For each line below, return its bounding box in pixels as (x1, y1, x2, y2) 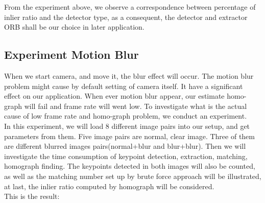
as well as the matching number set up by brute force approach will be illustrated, (4, 170, 261, 181)
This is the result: (4, 191, 60, 201)
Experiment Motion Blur (4, 47, 139, 62)
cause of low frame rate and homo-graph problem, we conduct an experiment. (4, 110, 247, 121)
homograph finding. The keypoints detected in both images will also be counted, (4, 161, 255, 171)
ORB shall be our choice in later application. (4, 21, 144, 32)
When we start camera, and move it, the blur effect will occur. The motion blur (4, 70, 254, 81)
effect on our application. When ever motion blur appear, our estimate (4, 91, 225, 101)
